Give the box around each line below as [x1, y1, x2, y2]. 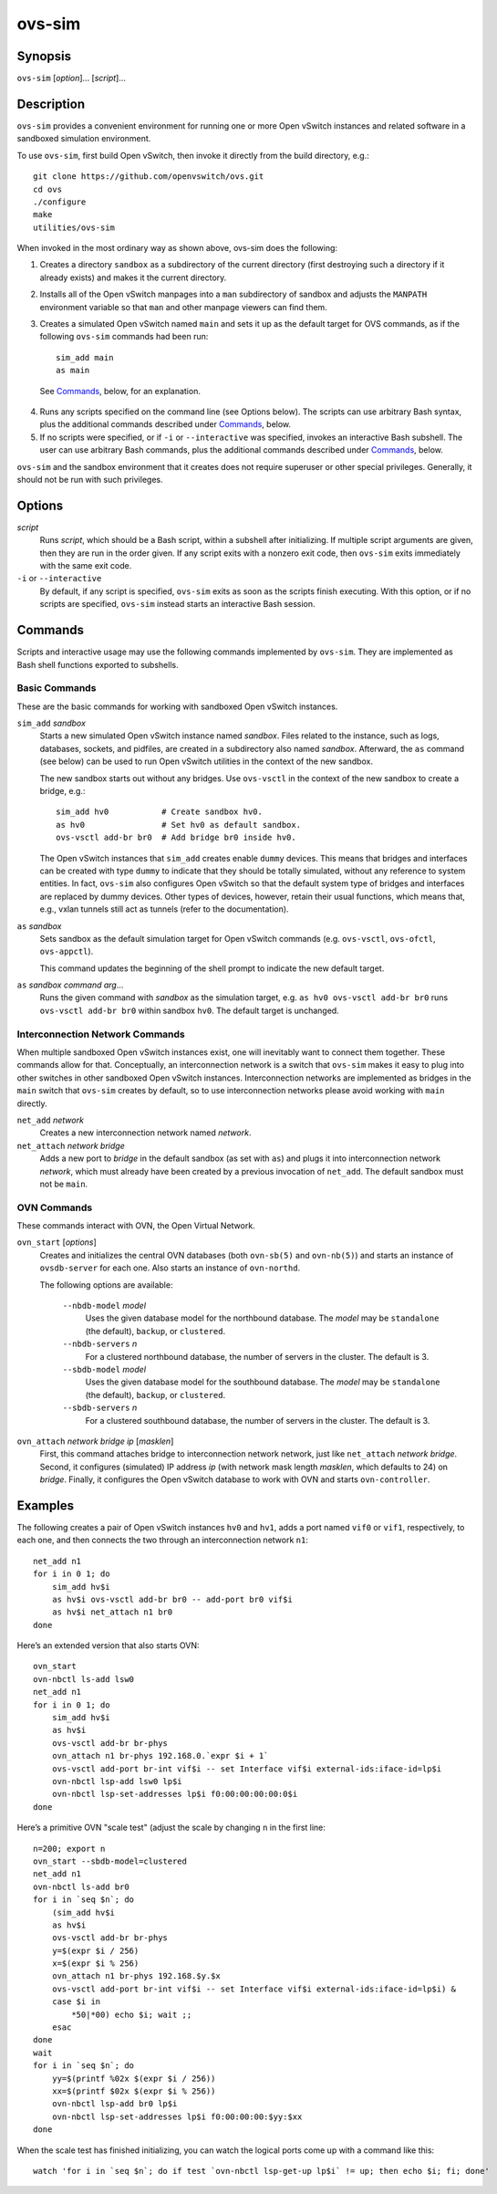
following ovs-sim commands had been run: [39, 331, 209, 342]
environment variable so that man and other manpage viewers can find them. [39, 301, 327, 312]
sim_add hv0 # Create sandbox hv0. [56, 807, 264, 817]
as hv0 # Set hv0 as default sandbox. [56, 820, 301, 830]
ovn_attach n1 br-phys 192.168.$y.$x [51, 1971, 221, 1981]
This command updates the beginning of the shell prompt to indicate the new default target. [39, 963, 385, 974]
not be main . [39, 1178, 88, 1189]
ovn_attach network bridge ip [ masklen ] [16, 1436, 174, 1447]
